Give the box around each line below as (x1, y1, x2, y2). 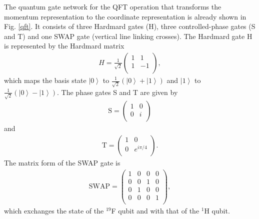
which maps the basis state (4, 75, 86, 85)
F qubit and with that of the (111, 205, 199, 215)
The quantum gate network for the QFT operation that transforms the (4, 1, 221, 11)
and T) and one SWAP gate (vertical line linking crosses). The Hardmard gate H (4, 30, 252, 41)
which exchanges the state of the (4, 205, 104, 215)
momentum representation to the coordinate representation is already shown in (4, 11, 246, 21)
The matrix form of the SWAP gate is (4, 157, 120, 168)
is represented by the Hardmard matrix (4, 40, 124, 51)
